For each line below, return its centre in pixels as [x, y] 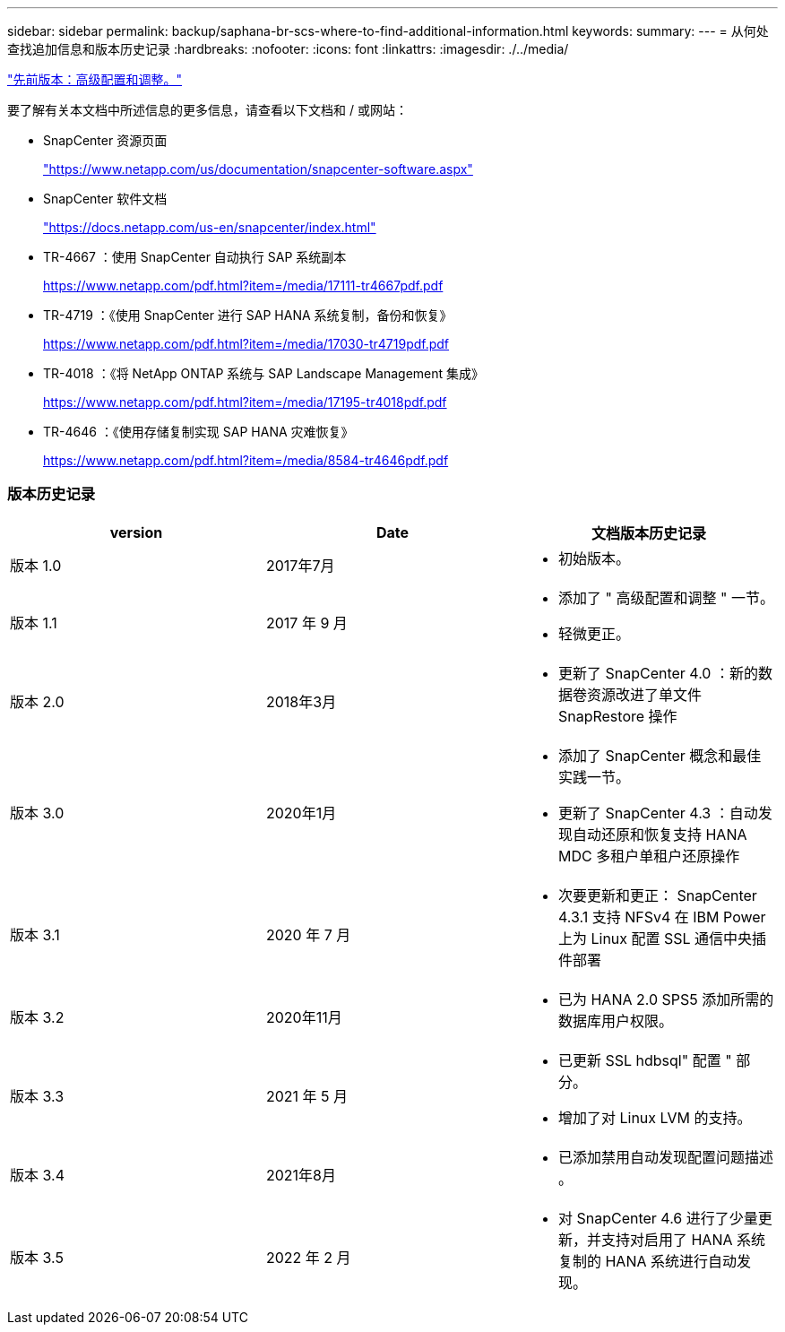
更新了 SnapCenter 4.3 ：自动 [658, 813]
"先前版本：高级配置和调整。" [95, 79]
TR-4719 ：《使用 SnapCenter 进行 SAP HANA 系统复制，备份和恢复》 [248, 315]
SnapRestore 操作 [617, 716]
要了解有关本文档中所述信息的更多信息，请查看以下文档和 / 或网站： [207, 110]
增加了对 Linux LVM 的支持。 [655, 1117]
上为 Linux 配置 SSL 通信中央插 [662, 938]
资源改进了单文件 [644, 694]
